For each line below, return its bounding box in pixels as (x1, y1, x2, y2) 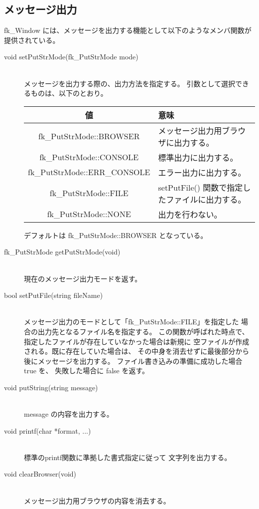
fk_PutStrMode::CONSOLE (39, 151, 139, 163)
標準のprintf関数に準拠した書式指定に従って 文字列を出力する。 (24, 452, 232, 462)
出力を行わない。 (158, 208, 222, 220)
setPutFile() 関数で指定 (158, 181, 243, 193)
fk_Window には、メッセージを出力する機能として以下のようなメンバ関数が (4, 25, 252, 35)
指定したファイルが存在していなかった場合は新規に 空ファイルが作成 (24, 336, 250, 346)
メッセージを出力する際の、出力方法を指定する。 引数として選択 (24, 78, 235, 88)
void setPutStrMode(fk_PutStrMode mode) (4, 51, 138, 62)
